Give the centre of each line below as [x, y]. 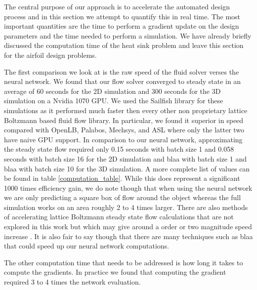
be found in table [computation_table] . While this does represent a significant [122, 178]
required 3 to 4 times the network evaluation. [72, 282]
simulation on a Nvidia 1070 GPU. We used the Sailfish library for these [114, 101]
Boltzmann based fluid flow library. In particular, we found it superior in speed [124, 120]
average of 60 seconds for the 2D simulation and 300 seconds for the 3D [112, 91]
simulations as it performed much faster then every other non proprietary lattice [126, 110]
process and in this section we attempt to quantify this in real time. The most [122, 16]
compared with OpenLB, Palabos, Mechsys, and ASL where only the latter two [124, 130]
